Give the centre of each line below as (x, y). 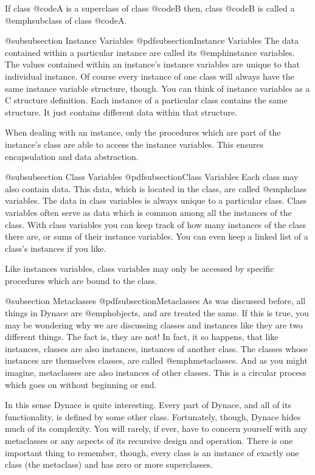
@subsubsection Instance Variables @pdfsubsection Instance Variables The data (152, 40)
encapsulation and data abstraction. (72, 156)
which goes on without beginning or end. (81, 384)
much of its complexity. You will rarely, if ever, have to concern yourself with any (156, 428)
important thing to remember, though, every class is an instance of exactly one (152, 452)
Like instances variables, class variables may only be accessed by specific (140, 269)
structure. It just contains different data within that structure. (121, 112)
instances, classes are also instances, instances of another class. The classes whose (156, 348)
